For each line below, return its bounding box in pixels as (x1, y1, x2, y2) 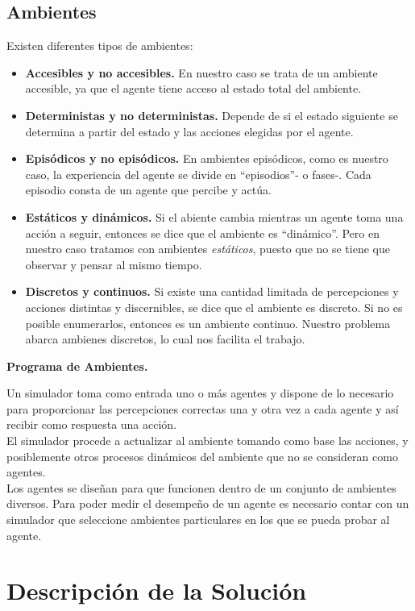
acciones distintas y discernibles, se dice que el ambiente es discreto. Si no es (25, 298, 403, 315)
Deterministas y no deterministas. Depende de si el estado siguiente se (25, 106, 398, 123)
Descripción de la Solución (6, 574, 307, 607)
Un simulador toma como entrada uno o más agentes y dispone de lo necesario (6, 384, 394, 401)
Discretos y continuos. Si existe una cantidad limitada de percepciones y (25, 283, 399, 300)
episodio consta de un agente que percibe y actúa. (25, 181, 272, 198)
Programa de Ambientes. (6, 357, 148, 374)
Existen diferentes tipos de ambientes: (6, 37, 193, 54)
